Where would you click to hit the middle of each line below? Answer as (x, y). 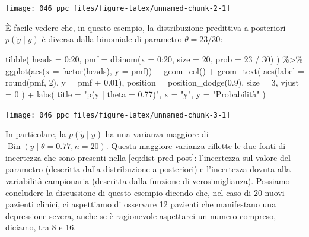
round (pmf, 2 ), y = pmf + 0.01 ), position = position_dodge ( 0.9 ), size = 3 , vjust (152, 82)
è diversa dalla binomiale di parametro (112, 39)
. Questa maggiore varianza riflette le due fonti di (196, 146)
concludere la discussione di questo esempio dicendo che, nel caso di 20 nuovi (145, 192)
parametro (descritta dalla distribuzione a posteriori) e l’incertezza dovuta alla (148, 169)
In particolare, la (36, 134)
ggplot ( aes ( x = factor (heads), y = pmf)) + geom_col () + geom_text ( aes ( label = (155, 70)
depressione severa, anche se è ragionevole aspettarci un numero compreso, (141, 215)
